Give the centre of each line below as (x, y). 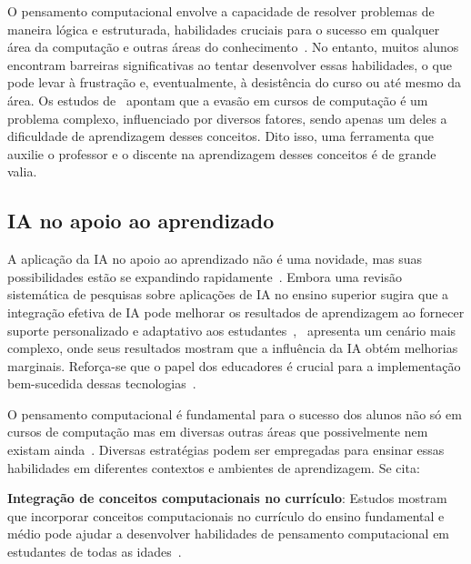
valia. (22, 171)
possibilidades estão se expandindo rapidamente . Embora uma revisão (205, 276)
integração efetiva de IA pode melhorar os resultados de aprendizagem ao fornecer (236, 312)
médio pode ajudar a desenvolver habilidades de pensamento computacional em (229, 534)
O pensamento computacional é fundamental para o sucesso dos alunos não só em (235, 413)
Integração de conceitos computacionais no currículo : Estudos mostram (227, 498)
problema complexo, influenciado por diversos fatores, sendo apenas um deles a (227, 118)
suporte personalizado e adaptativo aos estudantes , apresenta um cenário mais (232, 330)
